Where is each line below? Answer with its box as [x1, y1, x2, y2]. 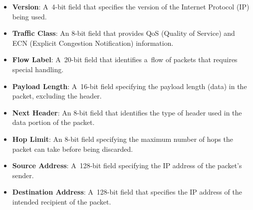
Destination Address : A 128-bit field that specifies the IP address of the [12, 187, 242, 197]
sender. [12, 170, 34, 180]
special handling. [12, 64, 64, 74]
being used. [12, 11, 47, 21]
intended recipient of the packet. [12, 196, 111, 207]
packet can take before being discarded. [12, 143, 133, 154]
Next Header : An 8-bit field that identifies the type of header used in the [12, 107, 242, 117]
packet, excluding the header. [12, 91, 102, 101]
